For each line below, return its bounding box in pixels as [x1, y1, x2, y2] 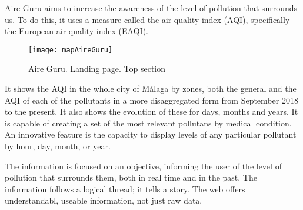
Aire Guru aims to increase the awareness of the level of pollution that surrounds [5, 2, 298, 14]
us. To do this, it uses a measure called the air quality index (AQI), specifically [5, 13, 290, 25]
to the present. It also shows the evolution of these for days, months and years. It [5, 105, 298, 118]
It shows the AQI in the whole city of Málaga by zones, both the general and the [5, 82, 297, 95]
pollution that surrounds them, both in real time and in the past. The [5, 171, 257, 184]
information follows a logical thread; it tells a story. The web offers [5, 182, 245, 195]
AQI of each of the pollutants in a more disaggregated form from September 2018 [5, 94, 298, 106]
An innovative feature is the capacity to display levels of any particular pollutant [5, 128, 297, 141]
